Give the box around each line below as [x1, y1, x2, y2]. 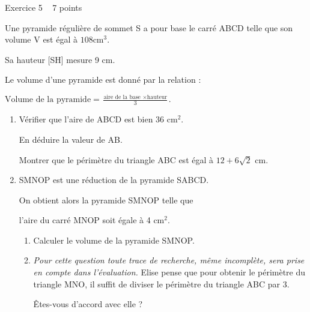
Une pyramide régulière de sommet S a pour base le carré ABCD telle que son [5, 21, 293, 34]
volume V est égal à [5, 33, 77, 46]
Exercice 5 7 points [5, 1, 82, 13]
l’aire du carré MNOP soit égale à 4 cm [19, 214, 165, 226]
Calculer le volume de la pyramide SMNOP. [33, 233, 195, 246]
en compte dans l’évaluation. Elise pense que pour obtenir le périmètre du [33, 266, 306, 278]
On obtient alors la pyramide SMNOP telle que [19, 193, 193, 206]
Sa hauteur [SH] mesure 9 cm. [5, 53, 115, 65]
